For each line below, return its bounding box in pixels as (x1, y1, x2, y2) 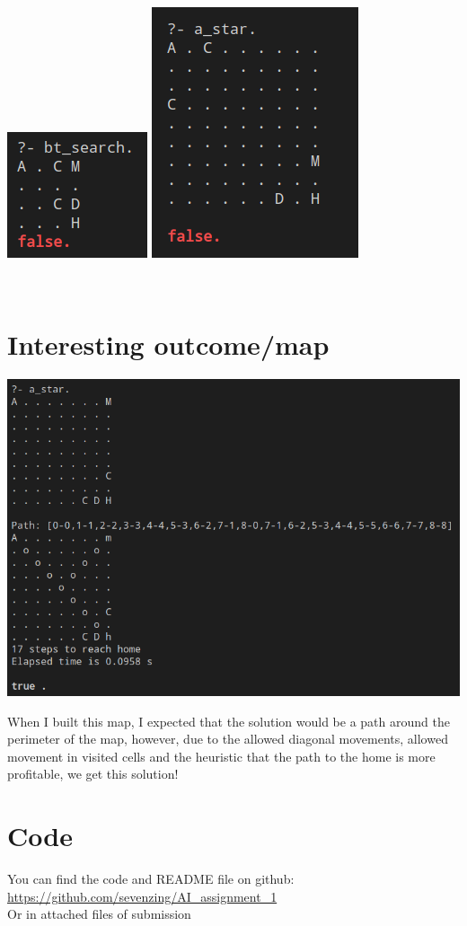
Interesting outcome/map (7, 326, 330, 363)
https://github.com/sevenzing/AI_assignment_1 (7, 886, 278, 905)
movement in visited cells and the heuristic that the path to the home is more (7, 746, 436, 765)
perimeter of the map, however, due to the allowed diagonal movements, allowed (7, 729, 448, 748)
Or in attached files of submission (7, 904, 191, 923)
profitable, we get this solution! (7, 764, 179, 783)
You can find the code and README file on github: (7, 869, 295, 887)
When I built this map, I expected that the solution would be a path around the (7, 711, 450, 730)
